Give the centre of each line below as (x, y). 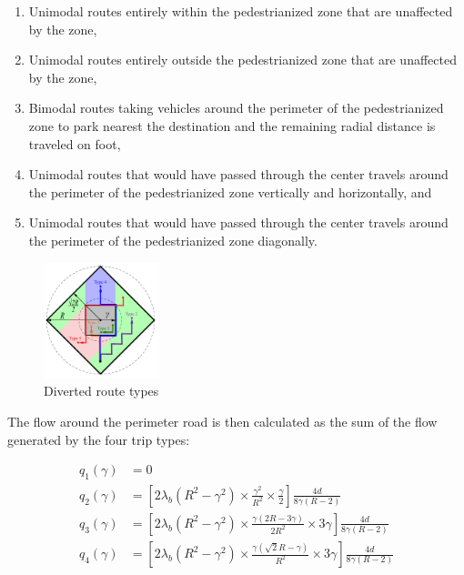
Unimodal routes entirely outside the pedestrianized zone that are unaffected (242, 60)
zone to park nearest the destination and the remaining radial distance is (232, 125)
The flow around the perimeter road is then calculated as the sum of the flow (222, 421)
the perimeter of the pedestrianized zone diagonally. (173, 240)
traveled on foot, (75, 143)
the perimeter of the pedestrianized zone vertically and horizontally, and (230, 192)
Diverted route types (101, 391)
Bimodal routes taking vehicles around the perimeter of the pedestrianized (236, 108)
